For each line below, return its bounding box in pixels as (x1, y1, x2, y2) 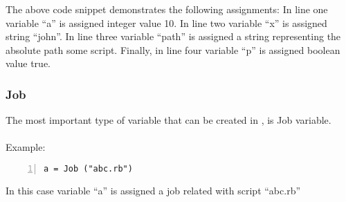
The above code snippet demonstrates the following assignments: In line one (6, 2, 328, 16)
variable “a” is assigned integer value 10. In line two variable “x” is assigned (6, 15, 327, 30)
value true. (6, 56, 51, 71)
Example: (6, 140, 46, 154)
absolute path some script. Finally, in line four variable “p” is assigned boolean (6, 42, 340, 57)
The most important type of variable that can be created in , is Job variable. (6, 113, 331, 127)
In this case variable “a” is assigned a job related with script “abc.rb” (6, 183, 301, 197)
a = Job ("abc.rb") (44, 163, 133, 174)
